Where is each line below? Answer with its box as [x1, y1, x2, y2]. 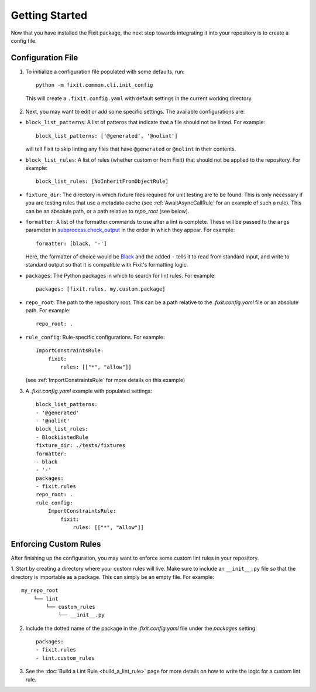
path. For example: [25, 307, 71, 314]
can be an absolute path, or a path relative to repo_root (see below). [25, 207, 190, 214]
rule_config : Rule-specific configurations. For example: [25, 333, 165, 340]
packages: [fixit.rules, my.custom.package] [36, 286, 166, 292]
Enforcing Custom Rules [11, 539, 101, 549]
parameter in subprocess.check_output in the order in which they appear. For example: [25, 226, 235, 234]
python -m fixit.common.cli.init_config [36, 82, 153, 88]
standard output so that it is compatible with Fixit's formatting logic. [25, 261, 188, 268]
